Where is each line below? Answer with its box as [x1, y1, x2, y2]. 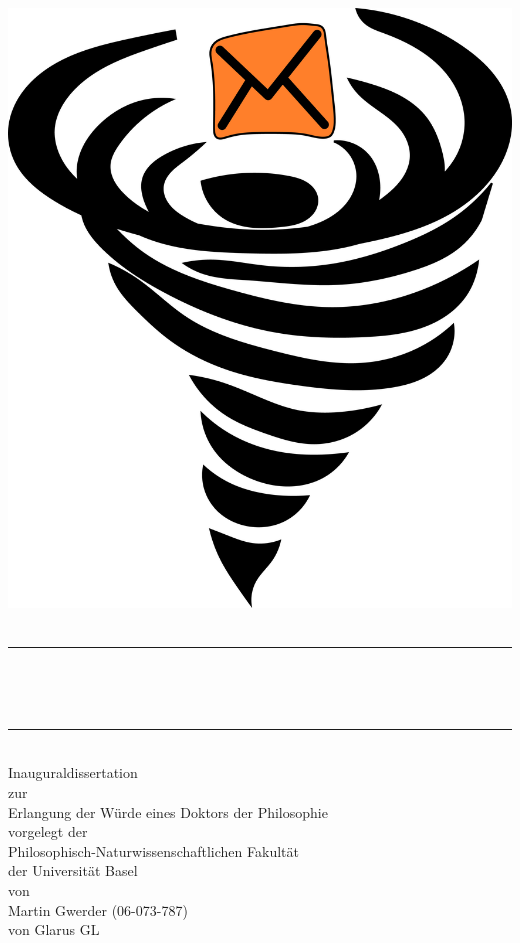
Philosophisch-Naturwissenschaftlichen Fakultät [8, 840, 299, 861]
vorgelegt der [8, 821, 88, 842]
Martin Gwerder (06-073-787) [8, 899, 188, 920]
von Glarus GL [8, 919, 100, 940]
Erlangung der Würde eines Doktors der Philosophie [8, 801, 328, 822]
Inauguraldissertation [8, 762, 138, 783]
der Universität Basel [8, 860, 138, 881]
